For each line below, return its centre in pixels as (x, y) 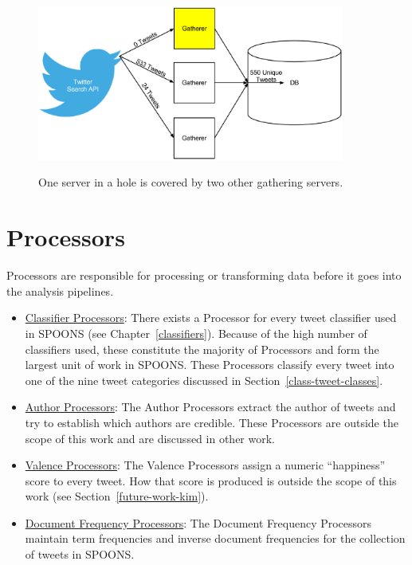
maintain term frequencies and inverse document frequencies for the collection (215, 538)
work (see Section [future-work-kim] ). (117, 496)
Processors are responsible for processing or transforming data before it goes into (204, 275)
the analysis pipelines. (60, 290)
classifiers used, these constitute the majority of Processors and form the (202, 349)
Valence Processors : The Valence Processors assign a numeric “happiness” (205, 465)
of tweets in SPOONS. (80, 554)
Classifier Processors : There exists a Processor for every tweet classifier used (211, 318)
